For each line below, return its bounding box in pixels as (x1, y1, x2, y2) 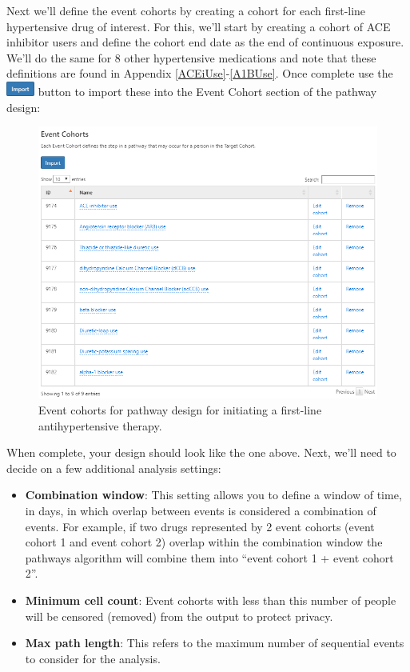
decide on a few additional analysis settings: (6, 459, 221, 476)
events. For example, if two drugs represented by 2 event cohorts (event (25, 518, 375, 534)
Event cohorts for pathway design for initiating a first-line (38, 401, 322, 418)
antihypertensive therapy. (38, 417, 162, 434)
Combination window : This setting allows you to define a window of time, (25, 486, 402, 503)
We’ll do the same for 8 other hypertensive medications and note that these (6, 49, 376, 66)
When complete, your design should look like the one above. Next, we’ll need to (6, 444, 396, 461)
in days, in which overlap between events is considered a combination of (25, 502, 376, 518)
